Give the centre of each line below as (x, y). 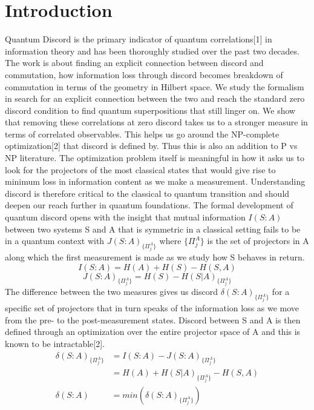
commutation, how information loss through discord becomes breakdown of (144, 74)
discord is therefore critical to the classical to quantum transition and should (147, 193)
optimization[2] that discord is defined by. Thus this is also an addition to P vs (151, 146)
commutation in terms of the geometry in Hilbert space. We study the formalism (155, 86)
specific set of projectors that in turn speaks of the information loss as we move (152, 308)
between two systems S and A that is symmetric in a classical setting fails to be (153, 229)
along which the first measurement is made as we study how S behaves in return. (155, 257)
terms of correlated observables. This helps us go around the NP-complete (142, 134)
